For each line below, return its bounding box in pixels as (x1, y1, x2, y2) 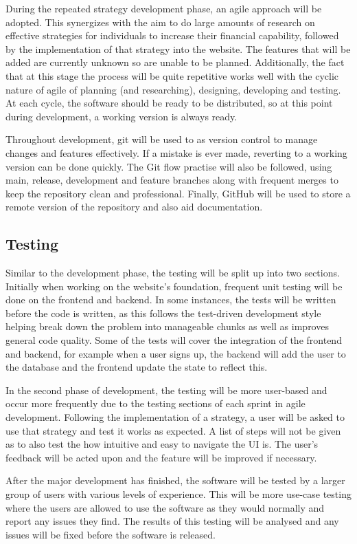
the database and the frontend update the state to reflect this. (5, 360, 268, 374)
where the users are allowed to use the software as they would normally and (5, 500, 325, 514)
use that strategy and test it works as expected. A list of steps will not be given (5, 423, 341, 437)
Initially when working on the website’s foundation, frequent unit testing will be (5, 279, 343, 293)
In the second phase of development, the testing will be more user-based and (5, 382, 327, 397)
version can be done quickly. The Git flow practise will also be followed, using (5, 159, 332, 173)
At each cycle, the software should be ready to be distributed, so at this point (5, 96, 333, 110)
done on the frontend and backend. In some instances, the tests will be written (5, 292, 336, 307)
